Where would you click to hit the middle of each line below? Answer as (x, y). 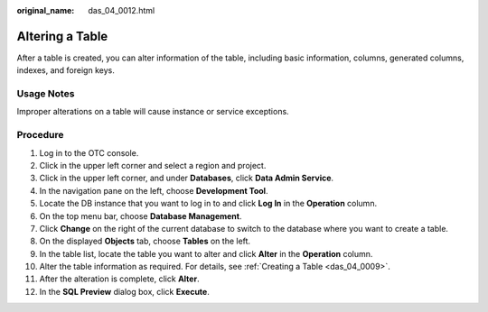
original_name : (46, 10)
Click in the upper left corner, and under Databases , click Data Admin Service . (187, 178)
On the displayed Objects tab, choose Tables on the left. (145, 241)
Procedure (40, 135)
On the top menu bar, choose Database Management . (141, 216)
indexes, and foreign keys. (66, 70)
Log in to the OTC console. (89, 152)
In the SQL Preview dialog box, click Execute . (124, 291)
